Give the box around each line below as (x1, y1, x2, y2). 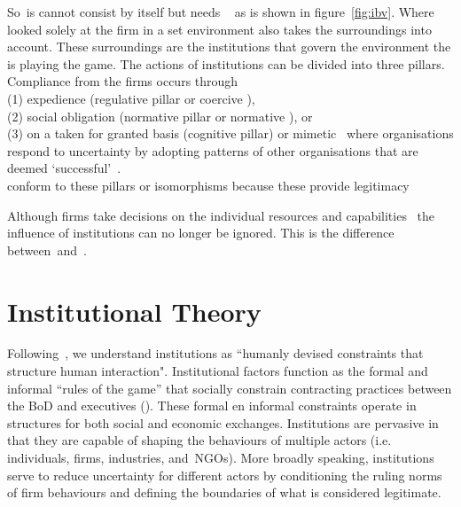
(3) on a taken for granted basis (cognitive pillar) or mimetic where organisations (7, 124, 454, 143)
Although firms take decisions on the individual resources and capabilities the (7, 206, 435, 224)
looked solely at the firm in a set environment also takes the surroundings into (7, 19, 432, 38)
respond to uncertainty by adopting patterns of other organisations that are (7, 141, 418, 160)
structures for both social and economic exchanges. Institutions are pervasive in (7, 413, 439, 432)
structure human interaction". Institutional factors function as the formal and (7, 362, 428, 380)
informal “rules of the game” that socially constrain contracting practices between (7, 378, 452, 397)
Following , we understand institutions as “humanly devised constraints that (7, 344, 424, 363)
